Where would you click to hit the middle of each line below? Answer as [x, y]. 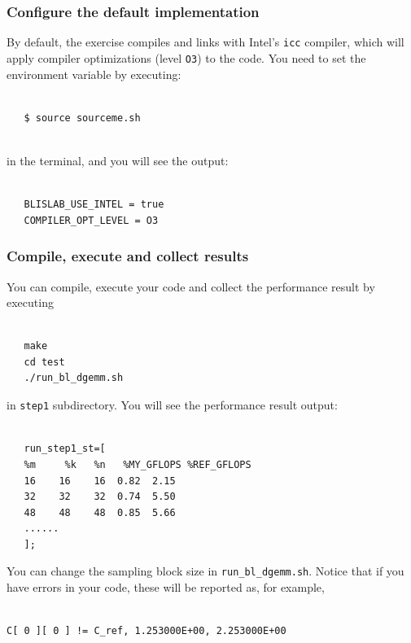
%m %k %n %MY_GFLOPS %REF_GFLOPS [138, 464]
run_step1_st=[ [65, 449]
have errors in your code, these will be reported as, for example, [166, 587]
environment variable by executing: [94, 74]
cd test [44, 362]
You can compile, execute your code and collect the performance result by [191, 286]
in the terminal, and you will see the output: [118, 160]
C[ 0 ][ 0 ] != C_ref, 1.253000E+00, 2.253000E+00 [146, 631]
